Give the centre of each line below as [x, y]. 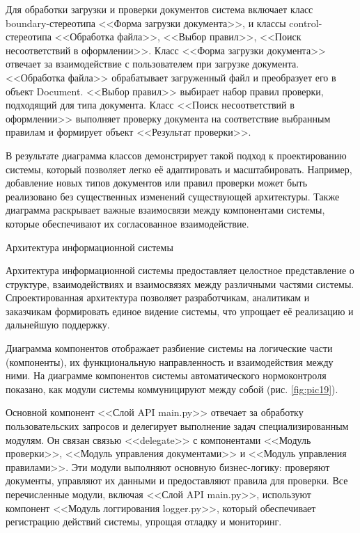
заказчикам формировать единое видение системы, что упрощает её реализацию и [180, 311]
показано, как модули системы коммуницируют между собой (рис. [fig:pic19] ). [172, 389]
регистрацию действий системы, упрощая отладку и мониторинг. [144, 522]
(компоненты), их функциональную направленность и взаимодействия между [170, 361]
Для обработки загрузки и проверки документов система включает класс [159, 9]
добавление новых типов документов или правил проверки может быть [157, 183]
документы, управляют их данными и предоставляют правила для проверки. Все [177, 480]
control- [306, 23]
